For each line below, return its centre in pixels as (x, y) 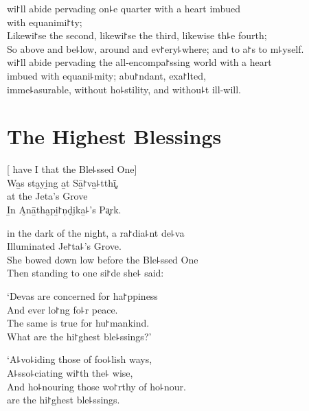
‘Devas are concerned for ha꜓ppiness (82, 296)
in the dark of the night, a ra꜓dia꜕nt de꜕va (96, 232)
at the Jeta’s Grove (47, 196)
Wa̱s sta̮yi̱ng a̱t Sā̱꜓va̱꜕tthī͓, (63, 182)
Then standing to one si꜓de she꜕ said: (85, 273)
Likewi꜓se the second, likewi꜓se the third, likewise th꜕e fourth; (137, 35)
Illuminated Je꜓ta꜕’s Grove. (64, 246)
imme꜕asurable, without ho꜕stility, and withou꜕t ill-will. (124, 89)
